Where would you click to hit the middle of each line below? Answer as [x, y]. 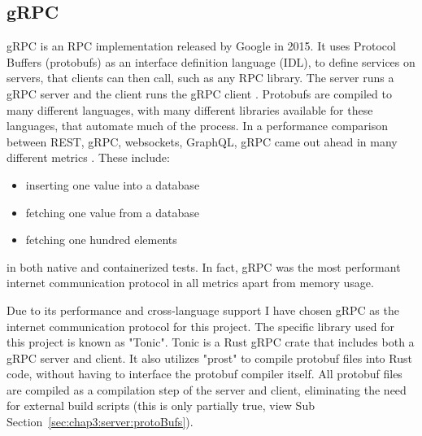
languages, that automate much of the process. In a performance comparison [198, 126]
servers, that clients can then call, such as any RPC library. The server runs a [200, 78]
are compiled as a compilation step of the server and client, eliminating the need [207, 389]
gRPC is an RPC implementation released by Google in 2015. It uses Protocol [201, 46]
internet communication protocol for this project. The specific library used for [200, 326]
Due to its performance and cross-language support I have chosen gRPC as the [203, 310]
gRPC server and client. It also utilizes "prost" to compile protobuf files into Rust [209, 358]
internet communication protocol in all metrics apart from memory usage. [190, 283]
